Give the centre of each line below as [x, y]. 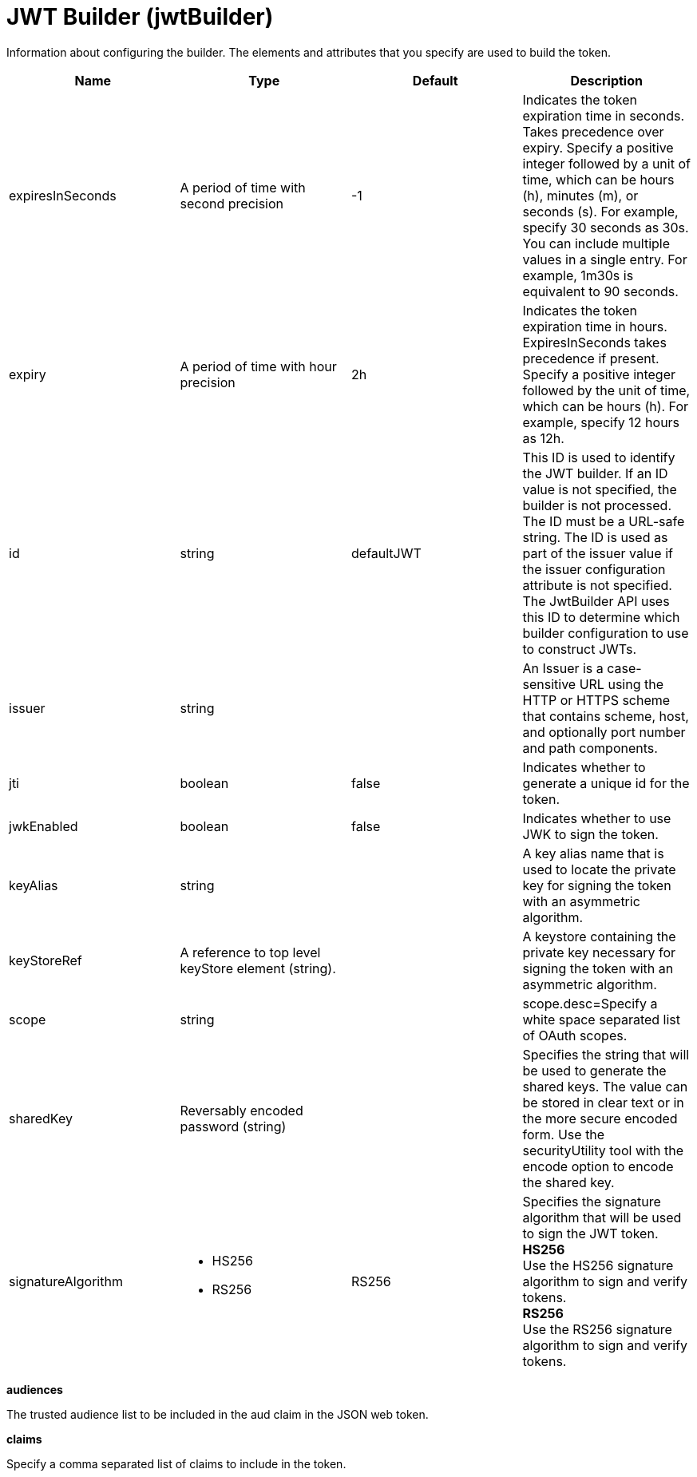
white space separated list [602, 1019]
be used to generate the [594, 1070]
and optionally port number [604, 732]
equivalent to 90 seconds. [600, 291]
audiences [35, 1389]
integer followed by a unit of [606, 163]
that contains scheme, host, [606, 716]
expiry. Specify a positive [598, 147]
